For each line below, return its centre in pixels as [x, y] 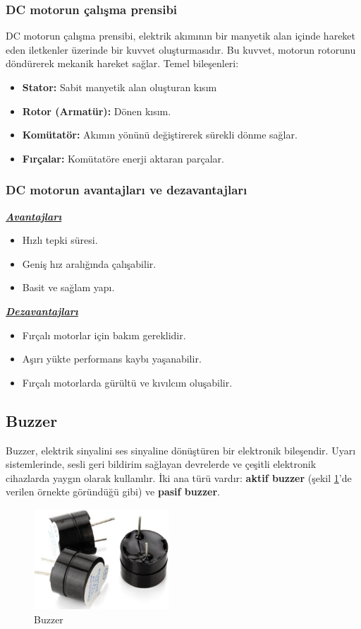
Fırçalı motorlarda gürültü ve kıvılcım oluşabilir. [127, 382]
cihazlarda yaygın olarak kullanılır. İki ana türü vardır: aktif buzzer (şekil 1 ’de [179, 477]
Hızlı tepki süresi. [60, 240]
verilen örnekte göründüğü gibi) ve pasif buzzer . [113, 492]
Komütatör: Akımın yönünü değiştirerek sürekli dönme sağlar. [160, 135]
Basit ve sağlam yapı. [68, 287]
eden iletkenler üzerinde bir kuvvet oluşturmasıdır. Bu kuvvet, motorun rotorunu [181, 49]
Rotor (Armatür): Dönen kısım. [97, 111]
